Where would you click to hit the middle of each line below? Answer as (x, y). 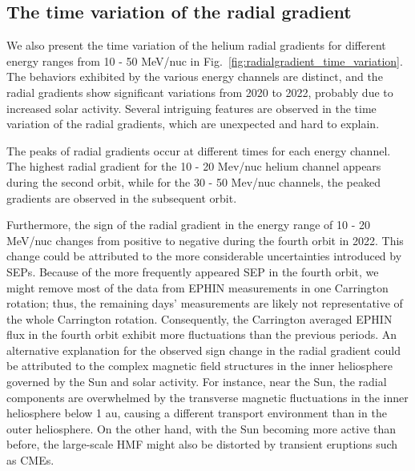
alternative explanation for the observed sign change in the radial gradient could (203, 350)
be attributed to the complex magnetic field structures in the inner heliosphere (199, 366)
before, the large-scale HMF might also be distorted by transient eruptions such (202, 444)
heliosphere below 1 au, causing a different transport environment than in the (197, 413)
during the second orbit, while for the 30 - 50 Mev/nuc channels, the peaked (193, 181)
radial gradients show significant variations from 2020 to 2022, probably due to (200, 92)
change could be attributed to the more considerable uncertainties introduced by (204, 256)
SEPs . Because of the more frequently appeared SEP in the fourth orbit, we (193, 271)
